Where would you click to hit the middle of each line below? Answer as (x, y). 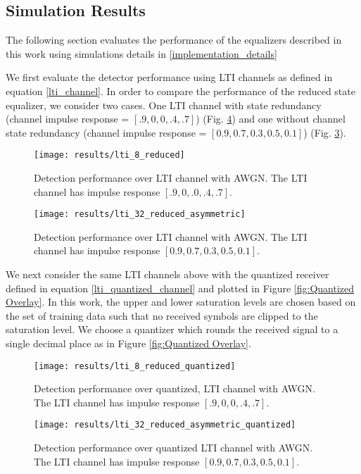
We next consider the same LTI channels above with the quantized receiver (167, 274)
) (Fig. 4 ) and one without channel (271, 119)
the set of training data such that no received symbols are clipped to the (162, 315)
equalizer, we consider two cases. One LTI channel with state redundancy (164, 105)
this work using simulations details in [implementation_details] (141, 53)
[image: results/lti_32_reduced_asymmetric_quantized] (165, 425)
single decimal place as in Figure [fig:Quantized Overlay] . (128, 343)
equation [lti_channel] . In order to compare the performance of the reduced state (180, 91)
